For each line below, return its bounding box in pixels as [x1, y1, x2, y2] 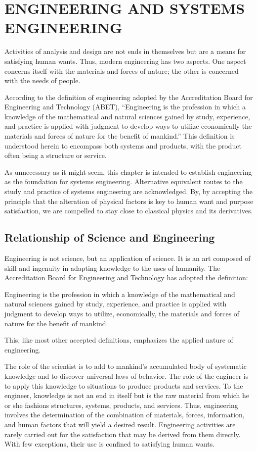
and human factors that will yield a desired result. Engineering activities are [4, 419, 236, 429]
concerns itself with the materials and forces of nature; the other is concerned [4, 65, 239, 76]
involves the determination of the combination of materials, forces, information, [4, 409, 245, 420]
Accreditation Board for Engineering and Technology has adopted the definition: [4, 272, 248, 283]
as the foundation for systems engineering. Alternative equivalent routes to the [4, 176, 243, 187]
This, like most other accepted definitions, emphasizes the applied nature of [4, 335, 233, 345]
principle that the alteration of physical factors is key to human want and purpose [4, 196, 254, 206]
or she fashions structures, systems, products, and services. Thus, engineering [4, 400, 238, 410]
